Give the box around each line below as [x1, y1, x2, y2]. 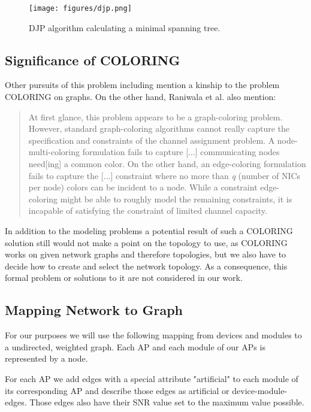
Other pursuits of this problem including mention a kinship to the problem [5, 78, 280, 91]
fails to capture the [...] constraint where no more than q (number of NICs [28, 169, 301, 181]
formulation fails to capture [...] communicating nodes [82, 146, 280, 158]
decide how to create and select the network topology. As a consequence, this [5, 259, 288, 272]
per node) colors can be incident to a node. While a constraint [28, 181, 258, 193]
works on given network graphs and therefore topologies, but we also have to [5, 248, 286, 260]
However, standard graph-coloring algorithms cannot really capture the [28, 122, 290, 135]
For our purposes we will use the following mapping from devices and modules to [5, 329, 302, 341]
